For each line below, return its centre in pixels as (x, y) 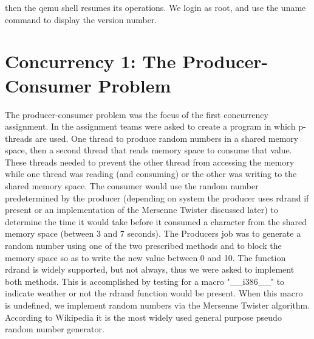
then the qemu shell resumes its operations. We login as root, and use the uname (155, 7)
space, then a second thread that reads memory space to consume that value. (148, 150)
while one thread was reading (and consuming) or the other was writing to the (151, 174)
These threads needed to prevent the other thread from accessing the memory (150, 162)
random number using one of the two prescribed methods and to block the (143, 246)
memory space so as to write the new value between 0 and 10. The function (145, 257)
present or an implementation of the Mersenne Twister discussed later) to (142, 210)
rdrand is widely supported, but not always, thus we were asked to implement (150, 269)
